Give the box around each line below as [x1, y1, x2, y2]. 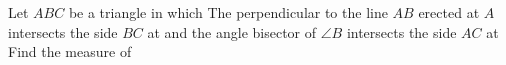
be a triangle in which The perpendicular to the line [68, 2, 388, 22]
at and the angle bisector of [147, 21, 317, 42]
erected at [418, 2, 480, 22]
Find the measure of [8, 41, 132, 62]
